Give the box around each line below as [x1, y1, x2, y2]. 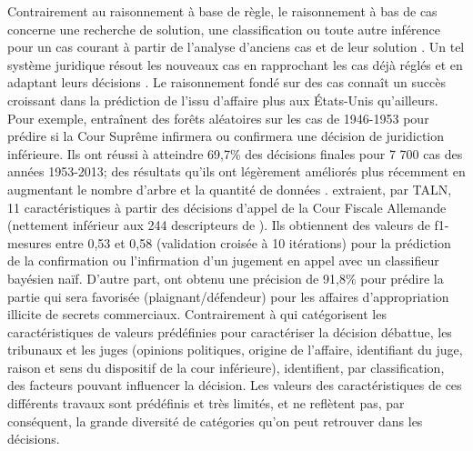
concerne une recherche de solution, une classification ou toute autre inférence [7, 19, 441, 38]
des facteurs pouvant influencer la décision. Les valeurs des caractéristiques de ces [7, 376, 462, 395]
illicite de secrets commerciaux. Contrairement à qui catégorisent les [7, 305, 387, 324]
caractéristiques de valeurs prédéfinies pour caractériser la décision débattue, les [7, 322, 452, 341]
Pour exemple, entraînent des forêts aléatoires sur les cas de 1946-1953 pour [7, 108, 429, 127]
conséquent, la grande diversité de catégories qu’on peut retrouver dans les [7, 411, 423, 430]
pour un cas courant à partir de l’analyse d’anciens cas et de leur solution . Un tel [7, 37, 465, 56]
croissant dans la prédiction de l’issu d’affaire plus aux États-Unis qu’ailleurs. [7, 90, 438, 109]
